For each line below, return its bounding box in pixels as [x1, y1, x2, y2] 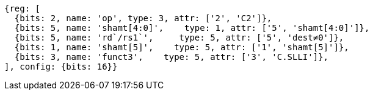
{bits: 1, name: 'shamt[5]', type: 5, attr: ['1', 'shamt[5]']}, [14, 42, 349, 52]
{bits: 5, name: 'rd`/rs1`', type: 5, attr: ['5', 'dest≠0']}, [14, 33, 344, 42]
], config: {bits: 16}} [4, 62, 118, 71]
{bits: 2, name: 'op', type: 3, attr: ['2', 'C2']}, [14, 13, 272, 23]
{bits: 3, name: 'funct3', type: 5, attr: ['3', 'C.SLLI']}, [14, 52, 329, 62]
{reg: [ [4, 4, 41, 13]
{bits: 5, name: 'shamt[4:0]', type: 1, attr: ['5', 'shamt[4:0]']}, [14, 23, 370, 33]
